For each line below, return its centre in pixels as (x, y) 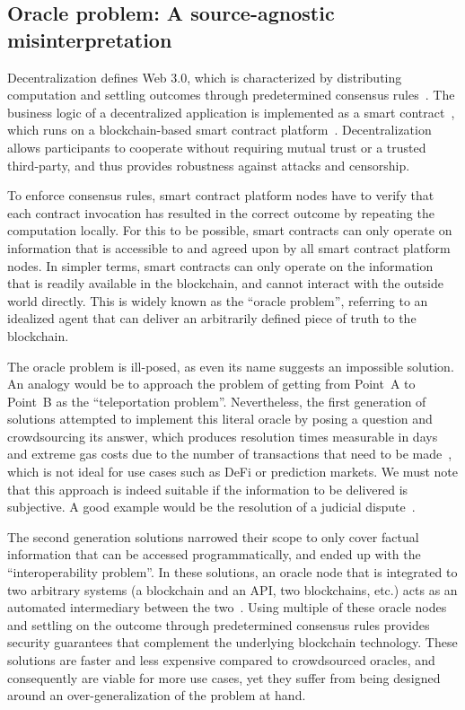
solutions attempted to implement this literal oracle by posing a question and (220, 419)
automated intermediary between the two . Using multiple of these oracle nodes (227, 607)
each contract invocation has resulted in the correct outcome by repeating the (221, 212)
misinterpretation (90, 39)
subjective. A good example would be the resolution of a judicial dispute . (211, 507)
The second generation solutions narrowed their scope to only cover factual (213, 536)
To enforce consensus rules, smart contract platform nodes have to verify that (221, 195)
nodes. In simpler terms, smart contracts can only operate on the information (220, 265)
